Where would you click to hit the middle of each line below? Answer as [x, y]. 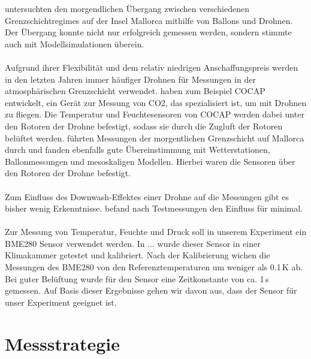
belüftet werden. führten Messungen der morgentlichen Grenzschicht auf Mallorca [155, 138]
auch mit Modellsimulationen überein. [75, 43]
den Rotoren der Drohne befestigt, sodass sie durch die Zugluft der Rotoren [144, 126]
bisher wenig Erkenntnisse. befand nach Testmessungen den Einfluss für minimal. [154, 208]
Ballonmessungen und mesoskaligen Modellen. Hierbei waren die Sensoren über [150, 161]
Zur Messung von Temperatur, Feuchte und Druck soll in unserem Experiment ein [156, 232]
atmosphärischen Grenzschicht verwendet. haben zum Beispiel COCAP [135, 91]
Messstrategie [62, 343]
